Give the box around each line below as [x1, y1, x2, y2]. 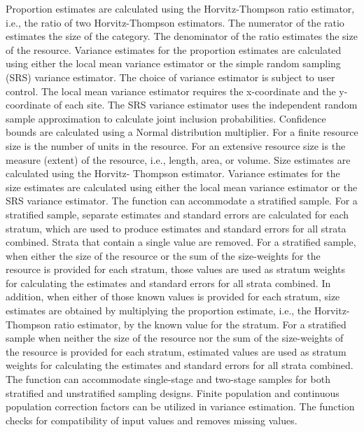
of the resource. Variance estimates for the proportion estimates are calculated [6, 42, 342, 57]
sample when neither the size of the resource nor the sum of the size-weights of [6, 330, 344, 345]
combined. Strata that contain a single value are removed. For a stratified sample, [6, 235, 356, 249]
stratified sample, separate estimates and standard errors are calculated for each [6, 207, 349, 221]
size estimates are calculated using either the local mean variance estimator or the [6, 179, 358, 194]
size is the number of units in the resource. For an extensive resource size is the [6, 138, 346, 153]
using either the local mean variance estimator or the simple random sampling [6, 56, 341, 71]
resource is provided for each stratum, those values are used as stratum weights [6, 262, 346, 277]
